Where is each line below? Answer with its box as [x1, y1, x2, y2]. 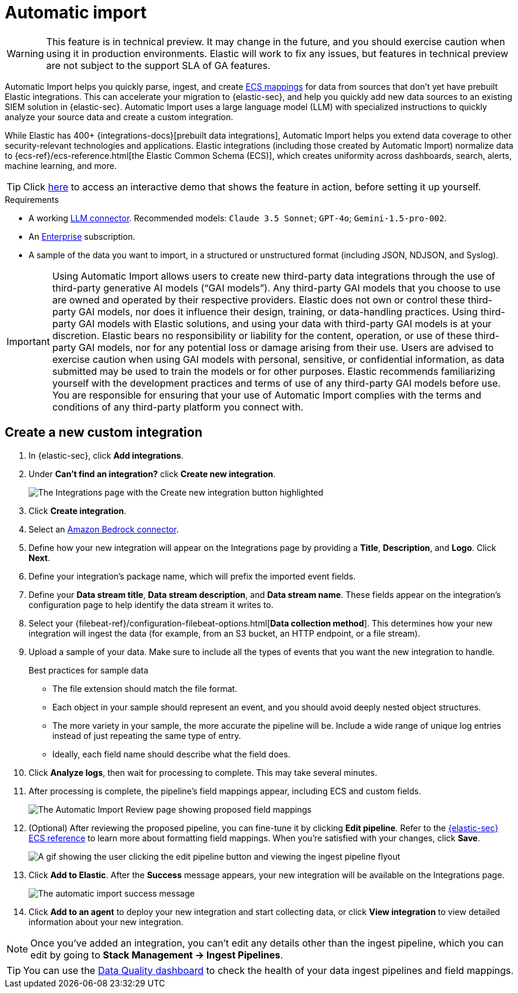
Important [7, 335, 50, 347]
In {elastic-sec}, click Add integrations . [29, 450, 184, 461]
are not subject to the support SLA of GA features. [46, 59, 271, 71]
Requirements [5, 194, 59, 205]
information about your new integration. [29, 916, 184, 927]
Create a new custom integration [5, 425, 203, 440]
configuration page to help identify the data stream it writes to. [29, 599, 274, 610]
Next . [29, 552, 51, 563]
